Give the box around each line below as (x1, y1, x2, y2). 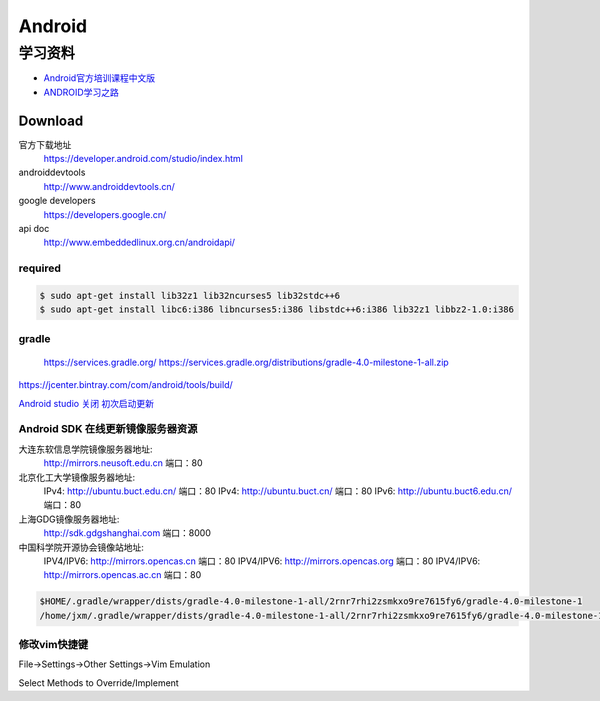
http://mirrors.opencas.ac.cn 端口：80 (43, 569, 202, 581)
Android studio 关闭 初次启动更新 (18, 397, 155, 409)
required (18, 261, 62, 275)
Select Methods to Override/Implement (18, 676, 179, 689)
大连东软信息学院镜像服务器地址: (18, 443, 154, 455)
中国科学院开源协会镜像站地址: (18, 541, 145, 553)
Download (18, 112, 84, 129)
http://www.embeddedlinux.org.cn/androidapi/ (43, 236, 235, 249)
